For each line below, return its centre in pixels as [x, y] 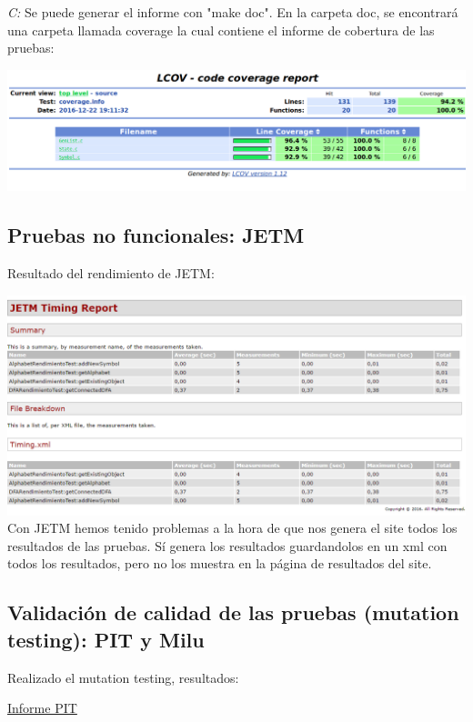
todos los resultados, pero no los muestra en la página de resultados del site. [220, 563]
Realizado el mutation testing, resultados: [123, 677]
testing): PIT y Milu [106, 639]
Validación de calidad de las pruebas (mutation [233, 612]
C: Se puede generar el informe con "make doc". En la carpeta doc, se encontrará [233, 12]
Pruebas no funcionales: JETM [156, 235]
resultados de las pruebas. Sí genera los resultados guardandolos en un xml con [227, 545]
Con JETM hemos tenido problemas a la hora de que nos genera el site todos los [232, 528]
